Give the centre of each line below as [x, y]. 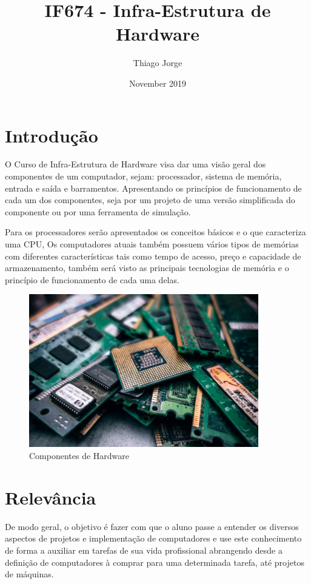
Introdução [52, 135]
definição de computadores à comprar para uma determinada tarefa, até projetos [155, 562]
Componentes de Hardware [79, 456]
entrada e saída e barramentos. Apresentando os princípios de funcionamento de [153, 188]
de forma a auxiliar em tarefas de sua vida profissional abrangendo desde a [144, 550]
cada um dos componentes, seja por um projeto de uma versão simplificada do [150, 200]
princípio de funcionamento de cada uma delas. [92, 279]
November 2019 [158, 83]
